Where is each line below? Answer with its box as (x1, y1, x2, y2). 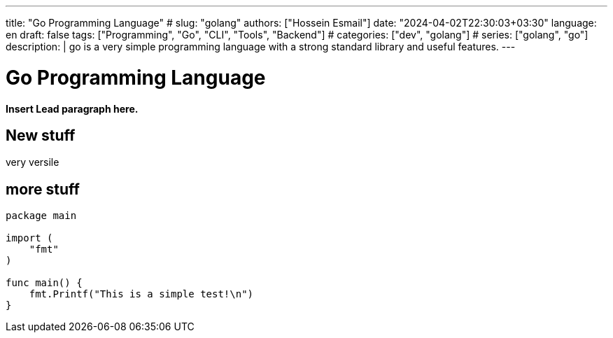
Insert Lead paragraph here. (6, 102, 139, 115)
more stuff (6, 180, 80, 198)
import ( (6, 232, 53, 244)
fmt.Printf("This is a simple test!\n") (29, 288, 254, 300)
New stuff (6, 126, 76, 144)
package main (6, 210, 77, 222)
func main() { (6, 277, 83, 289)
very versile (6, 156, 59, 169)
